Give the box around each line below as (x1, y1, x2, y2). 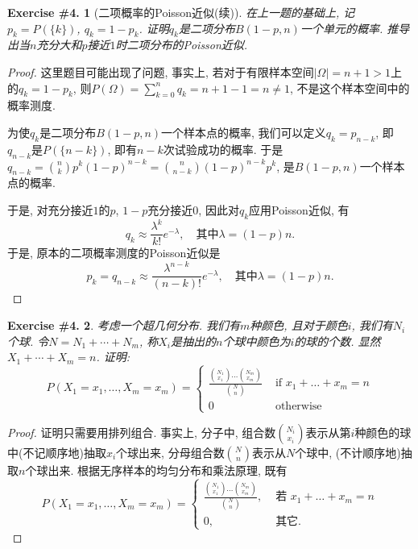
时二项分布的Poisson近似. (115, 36, 248, 53)
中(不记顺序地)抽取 (7, 444, 106, 461)
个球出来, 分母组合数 (116, 444, 225, 461)
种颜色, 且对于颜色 (250, 317, 348, 334)
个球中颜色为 (222, 332, 291, 349)
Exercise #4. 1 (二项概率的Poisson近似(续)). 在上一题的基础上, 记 (7, 4, 355, 20)
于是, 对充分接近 (7, 201, 93, 218)
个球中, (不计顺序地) (295, 444, 401, 461)
